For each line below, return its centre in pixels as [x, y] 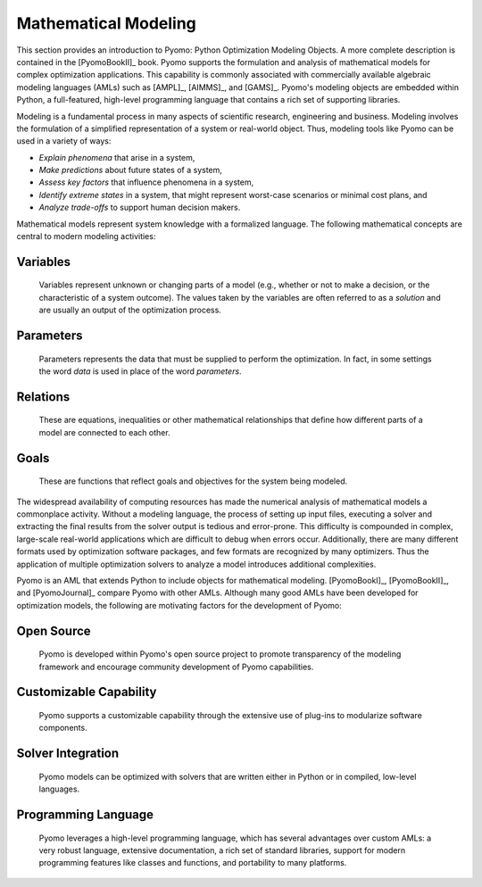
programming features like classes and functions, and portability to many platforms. [193, 863]
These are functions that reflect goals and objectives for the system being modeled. [193, 481]
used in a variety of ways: [64, 141]
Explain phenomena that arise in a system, [117, 157]
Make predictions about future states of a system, [131, 170]
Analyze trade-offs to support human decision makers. [140, 207]
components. [63, 728]
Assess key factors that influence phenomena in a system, [146, 182]
